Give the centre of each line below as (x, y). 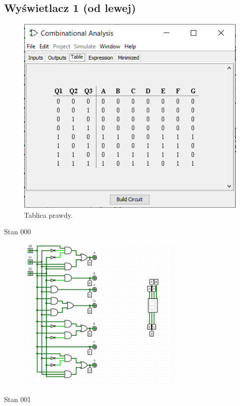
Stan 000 (17, 232)
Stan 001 (17, 399)
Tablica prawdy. (48, 215)
